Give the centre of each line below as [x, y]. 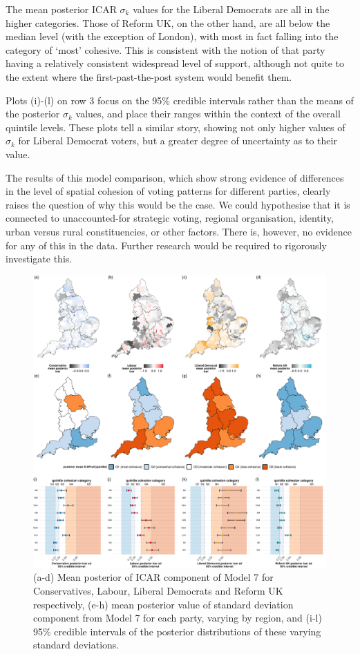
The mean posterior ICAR [61, 9]
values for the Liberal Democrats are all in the [231, 9]
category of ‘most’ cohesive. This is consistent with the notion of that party [165, 49]
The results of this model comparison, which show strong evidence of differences [175, 177]
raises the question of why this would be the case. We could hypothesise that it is [178, 204]
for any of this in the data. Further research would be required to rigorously [166, 245]
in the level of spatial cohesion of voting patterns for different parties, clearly [168, 191]
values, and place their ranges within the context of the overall [208, 114]
